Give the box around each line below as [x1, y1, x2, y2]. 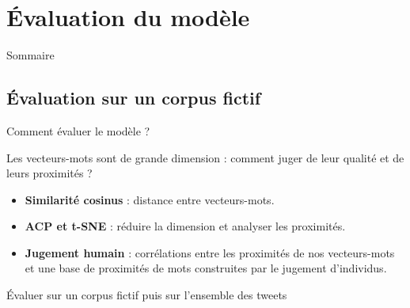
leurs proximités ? [6, 165, 93, 181]
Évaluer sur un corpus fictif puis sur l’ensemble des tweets [6, 287, 287, 303]
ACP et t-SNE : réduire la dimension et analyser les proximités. [25, 218, 346, 234]
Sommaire [6, 47, 55, 63]
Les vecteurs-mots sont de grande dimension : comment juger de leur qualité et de [6, 149, 404, 165]
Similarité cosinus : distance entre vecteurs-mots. [25, 191, 275, 207]
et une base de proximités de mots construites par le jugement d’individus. [25, 260, 387, 276]
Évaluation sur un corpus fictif [6, 86, 261, 110]
